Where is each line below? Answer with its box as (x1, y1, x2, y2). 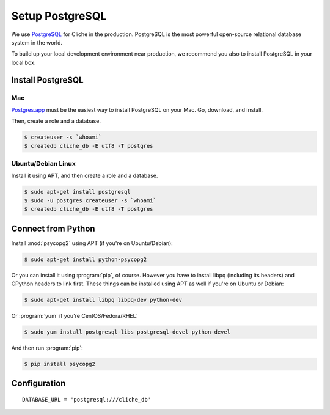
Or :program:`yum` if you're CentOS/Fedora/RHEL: (11, 312, 138, 319)
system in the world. (11, 39, 63, 46)
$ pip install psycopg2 (24, 361, 96, 367)
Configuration (11, 378, 66, 389)
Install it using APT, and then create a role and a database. (11, 172, 158, 180)
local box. (11, 59, 36, 66)
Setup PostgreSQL (11, 9, 107, 23)
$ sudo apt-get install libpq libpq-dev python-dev (24, 296, 183, 303)
